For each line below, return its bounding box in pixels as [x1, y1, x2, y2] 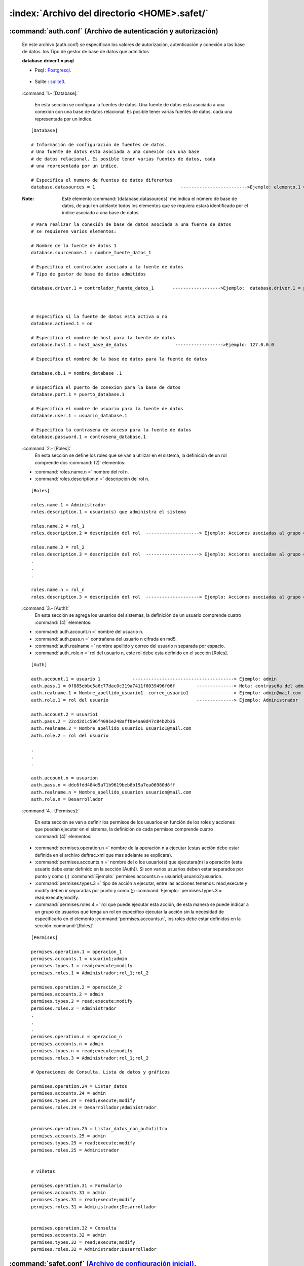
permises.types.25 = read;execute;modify [31, 1140, 135, 1146]
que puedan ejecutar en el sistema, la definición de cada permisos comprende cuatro [34, 826, 213, 833]
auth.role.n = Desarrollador [31, 797, 103, 802]
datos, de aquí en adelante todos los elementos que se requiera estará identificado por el [62, 203, 248, 209]
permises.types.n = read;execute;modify [31, 1048, 133, 1054]
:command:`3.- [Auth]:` [22, 605, 70, 611]
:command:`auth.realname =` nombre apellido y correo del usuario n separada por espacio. [34, 643, 225, 649]
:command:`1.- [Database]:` [22, 90, 80, 96]
